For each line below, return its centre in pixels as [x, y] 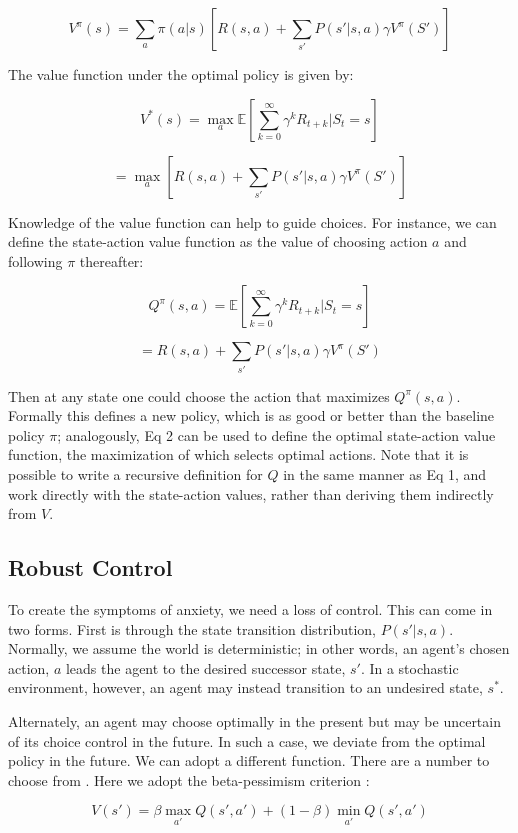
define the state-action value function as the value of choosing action [218, 241]
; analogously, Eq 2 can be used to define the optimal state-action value [276, 434]
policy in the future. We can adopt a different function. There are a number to [249, 760]
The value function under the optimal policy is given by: [181, 74]
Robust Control [90, 567]
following [35, 260]
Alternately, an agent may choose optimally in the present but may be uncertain [254, 721]
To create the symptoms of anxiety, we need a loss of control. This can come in [250, 609]
